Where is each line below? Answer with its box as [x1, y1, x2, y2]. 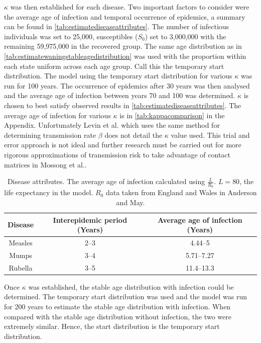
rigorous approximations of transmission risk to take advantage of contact [4, 149, 230, 159]
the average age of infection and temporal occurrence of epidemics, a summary [4, 11, 245, 22]
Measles [9, 237, 33, 247]
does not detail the [104, 129, 163, 140]
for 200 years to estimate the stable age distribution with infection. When [4, 301, 231, 311]
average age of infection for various [4, 110, 111, 120]
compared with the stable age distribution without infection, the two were [4, 311, 231, 321]
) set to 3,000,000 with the [145, 31, 226, 41]
